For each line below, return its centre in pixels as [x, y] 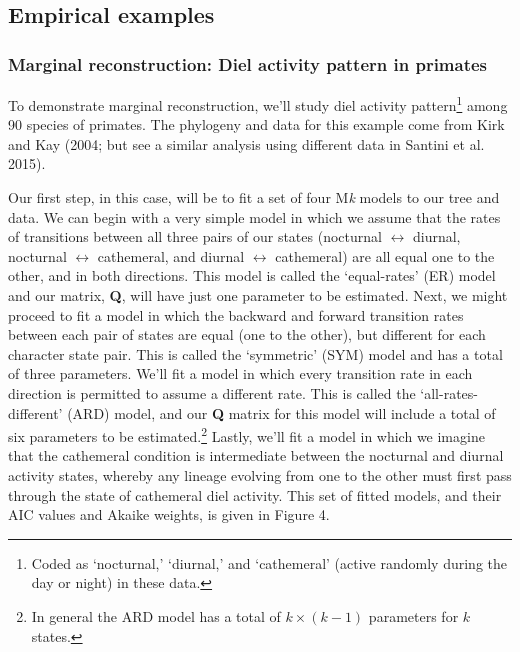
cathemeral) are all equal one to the [385, 255]
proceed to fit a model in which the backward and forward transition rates [236, 314]
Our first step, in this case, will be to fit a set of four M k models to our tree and [254, 197]
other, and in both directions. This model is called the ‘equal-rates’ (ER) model [252, 275]
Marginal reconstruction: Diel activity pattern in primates [248, 63]
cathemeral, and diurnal [171, 255]
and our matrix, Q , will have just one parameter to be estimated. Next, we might [258, 295]
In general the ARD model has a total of [156, 615]
